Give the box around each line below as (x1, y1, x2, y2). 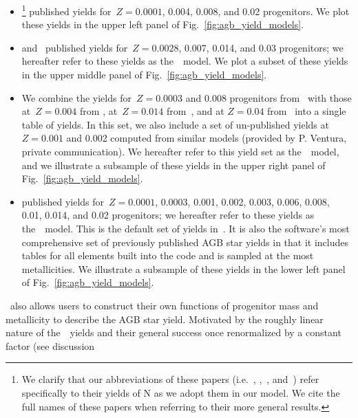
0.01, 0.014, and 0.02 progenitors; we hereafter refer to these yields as (21, 208, 315, 222)
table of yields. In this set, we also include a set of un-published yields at (21, 117, 329, 131)
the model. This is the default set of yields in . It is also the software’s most (21, 221, 350, 235)
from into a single (267, 104, 346, 118)
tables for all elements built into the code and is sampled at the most (21, 248, 314, 263)
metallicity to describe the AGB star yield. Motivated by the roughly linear (6, 311, 324, 326)
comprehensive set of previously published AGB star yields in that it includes (21, 234, 349, 249)
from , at (80, 104, 118, 118)
